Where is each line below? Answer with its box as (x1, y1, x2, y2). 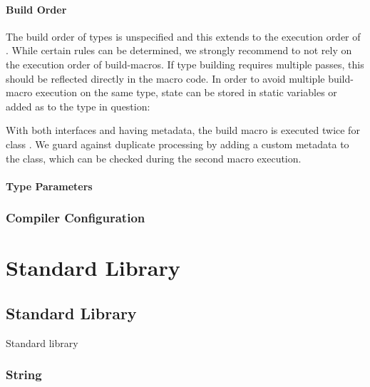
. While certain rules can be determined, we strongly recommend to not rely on (6, 43, 352, 58)
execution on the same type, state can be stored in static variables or (36, 85, 337, 100)
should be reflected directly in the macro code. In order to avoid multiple (6, 71, 325, 86)
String (6, 366, 42, 383)
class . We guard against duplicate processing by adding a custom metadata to (6, 136, 349, 151)
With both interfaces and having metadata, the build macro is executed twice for (6, 123, 360, 138)
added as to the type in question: (6, 98, 150, 113)
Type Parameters (6, 178, 93, 193)
